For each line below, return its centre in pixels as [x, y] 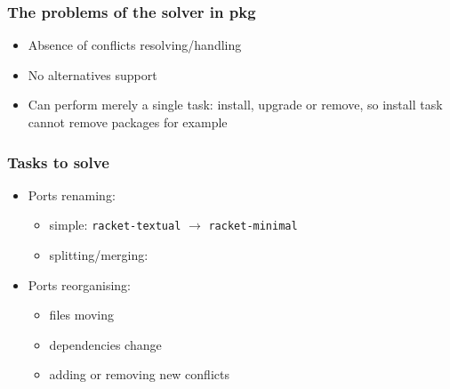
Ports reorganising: [80, 284]
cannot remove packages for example [128, 122]
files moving [82, 315]
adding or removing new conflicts [139, 374]
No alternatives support [92, 74]
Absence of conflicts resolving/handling [135, 45]
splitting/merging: [99, 255]
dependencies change [105, 344]
